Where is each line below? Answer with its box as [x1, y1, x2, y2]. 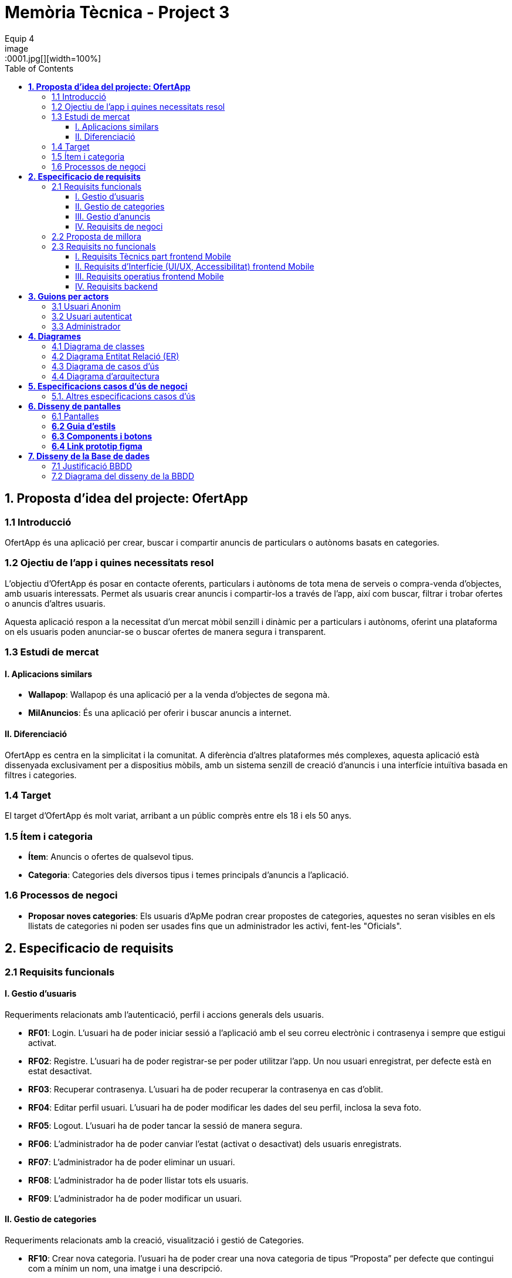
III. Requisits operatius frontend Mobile [75, 271, 224, 281]
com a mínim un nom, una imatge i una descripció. [28, 1263, 223, 1274]
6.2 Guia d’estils [52, 421, 116, 431]
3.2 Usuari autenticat [52, 311, 133, 321]
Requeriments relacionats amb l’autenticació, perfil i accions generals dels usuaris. [5, 1009, 324, 1020]
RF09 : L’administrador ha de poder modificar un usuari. [28, 1193, 242, 1203]
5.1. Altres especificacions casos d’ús [52, 391, 195, 401]
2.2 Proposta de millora [52, 231, 141, 241]
